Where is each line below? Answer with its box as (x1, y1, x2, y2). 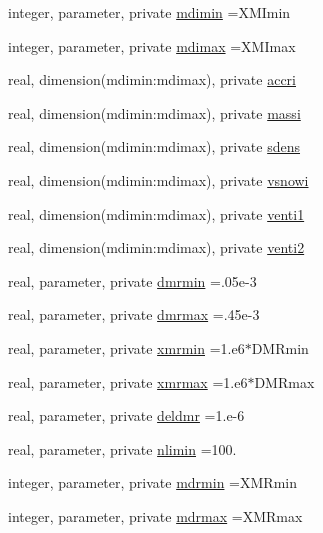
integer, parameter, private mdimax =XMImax (8, 35, 296, 56)
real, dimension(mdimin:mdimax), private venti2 (8, 237, 305, 258)
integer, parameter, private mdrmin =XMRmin (8, 472, 297, 493)
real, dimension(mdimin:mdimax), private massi (8, 102, 301, 123)
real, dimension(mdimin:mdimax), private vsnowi (8, 169, 309, 190)
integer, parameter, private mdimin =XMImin (8, 2, 291, 22)
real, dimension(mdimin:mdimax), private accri (8, 69, 296, 90)
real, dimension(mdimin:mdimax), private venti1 (8, 203, 305, 224)
